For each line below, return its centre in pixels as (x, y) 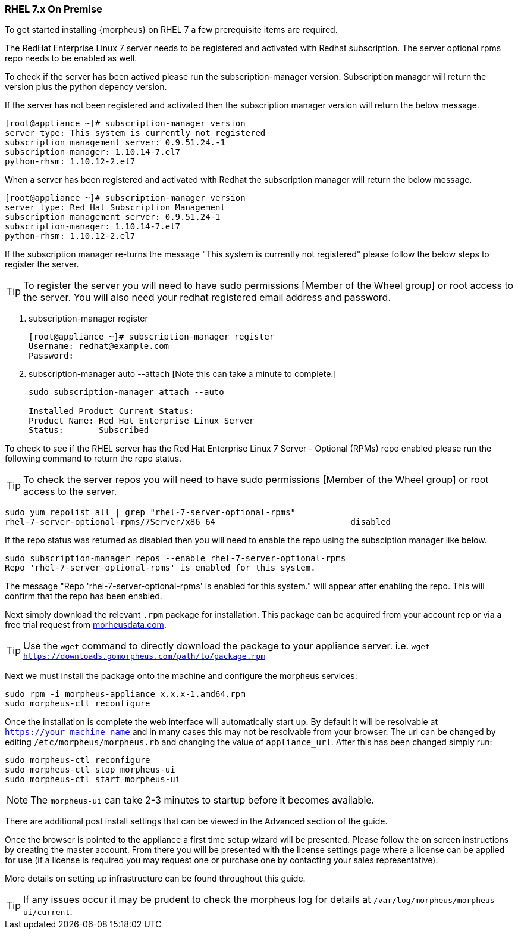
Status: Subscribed (89, 430)
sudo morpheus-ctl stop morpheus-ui (90, 770)
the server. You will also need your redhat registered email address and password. (207, 298)
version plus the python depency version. (86, 87)
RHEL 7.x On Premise (54, 9)
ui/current (47, 913)
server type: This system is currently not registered (135, 133)
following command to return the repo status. (93, 459)
